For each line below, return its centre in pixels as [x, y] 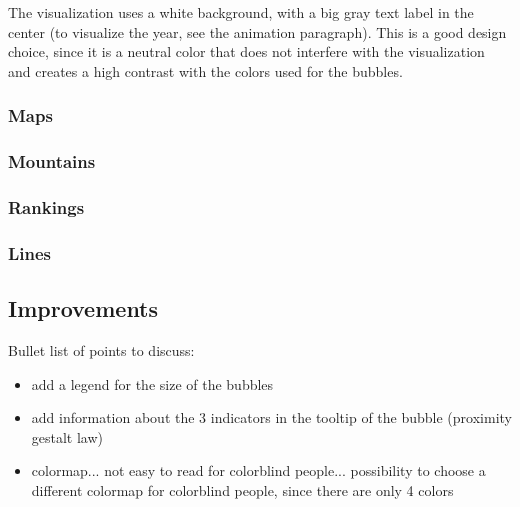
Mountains [52, 161]
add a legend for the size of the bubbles [152, 383]
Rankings [46, 206]
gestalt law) [67, 436]
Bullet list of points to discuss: [101, 349]
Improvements [83, 308]
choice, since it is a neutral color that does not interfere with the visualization [246, 51]
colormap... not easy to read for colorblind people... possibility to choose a [258, 470]
